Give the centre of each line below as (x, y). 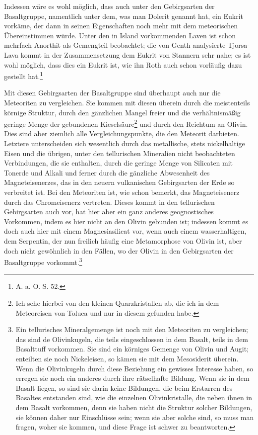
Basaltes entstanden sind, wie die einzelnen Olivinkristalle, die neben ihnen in (134, 397)
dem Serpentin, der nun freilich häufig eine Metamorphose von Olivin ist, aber (123, 240)
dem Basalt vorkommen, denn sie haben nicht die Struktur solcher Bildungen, (134, 407)
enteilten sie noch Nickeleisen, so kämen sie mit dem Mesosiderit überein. (127, 358)
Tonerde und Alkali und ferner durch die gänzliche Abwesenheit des (107, 172)
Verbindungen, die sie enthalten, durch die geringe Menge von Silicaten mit (119, 163)
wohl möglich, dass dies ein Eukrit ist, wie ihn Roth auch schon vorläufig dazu (123, 64)
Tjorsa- (238, 45)
